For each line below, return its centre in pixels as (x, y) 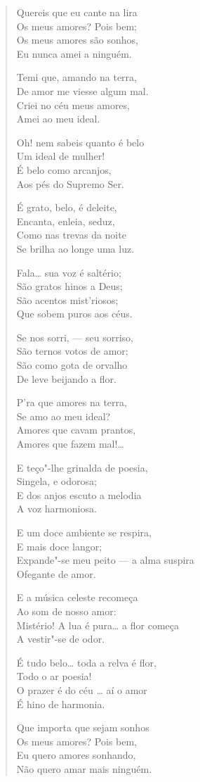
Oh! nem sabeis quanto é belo (80, 142)
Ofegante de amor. (56, 573)
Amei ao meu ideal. (58, 119)
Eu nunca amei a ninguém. (74, 53)
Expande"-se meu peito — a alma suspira (105, 560)
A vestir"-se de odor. (61, 639)
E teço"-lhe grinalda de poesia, (82, 467)
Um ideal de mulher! (61, 156)
